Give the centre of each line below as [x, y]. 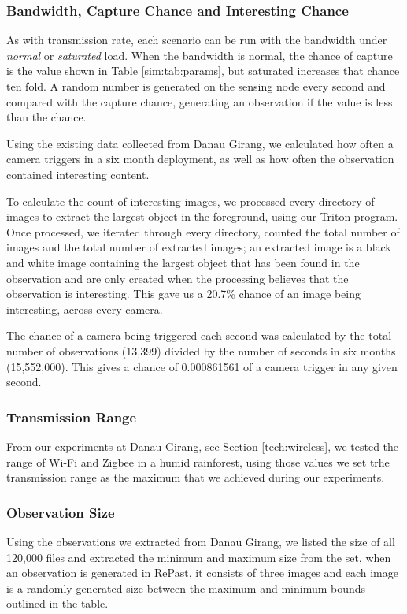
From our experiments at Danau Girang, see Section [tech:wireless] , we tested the [203, 446]
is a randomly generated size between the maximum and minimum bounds [186, 588]
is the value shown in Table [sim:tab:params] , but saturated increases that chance [203, 71]
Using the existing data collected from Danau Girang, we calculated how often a [200, 143]
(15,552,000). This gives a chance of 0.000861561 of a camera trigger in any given [202, 366]
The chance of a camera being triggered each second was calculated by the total [199, 335]
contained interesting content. [78, 174]
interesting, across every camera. [85, 309]
